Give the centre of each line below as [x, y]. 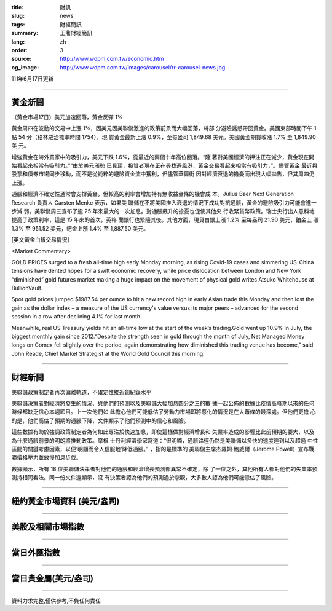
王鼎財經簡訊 [76, 33]
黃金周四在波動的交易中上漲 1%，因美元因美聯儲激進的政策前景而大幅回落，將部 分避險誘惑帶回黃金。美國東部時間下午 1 [164, 128]
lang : [18, 41]
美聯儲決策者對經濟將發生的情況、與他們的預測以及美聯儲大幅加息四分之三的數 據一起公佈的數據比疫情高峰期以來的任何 [163, 403]
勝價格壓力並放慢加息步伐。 [46, 457]
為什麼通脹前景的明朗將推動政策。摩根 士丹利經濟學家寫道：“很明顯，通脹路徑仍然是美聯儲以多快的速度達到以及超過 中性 [165, 440]
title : [18, 7]
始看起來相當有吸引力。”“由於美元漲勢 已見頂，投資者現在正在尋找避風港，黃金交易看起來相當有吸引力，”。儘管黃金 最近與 [164, 165]
